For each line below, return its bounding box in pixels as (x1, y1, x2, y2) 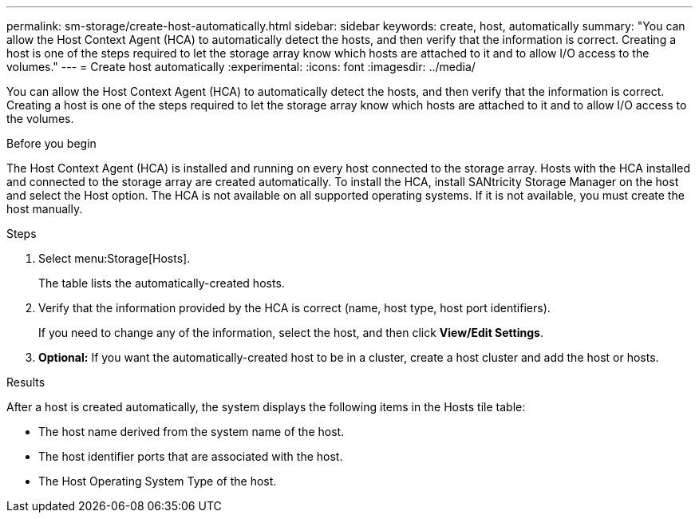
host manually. (6, 202, 83, 216)
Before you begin (6, 137, 97, 150)
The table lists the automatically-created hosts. (38, 276, 285, 290)
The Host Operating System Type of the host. (38, 474, 277, 488)
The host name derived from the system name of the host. (38, 425, 345, 438)
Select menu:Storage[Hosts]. (38, 252, 191, 265)
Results (6, 375, 45, 389)
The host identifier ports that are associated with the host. (38, 450, 343, 463)
